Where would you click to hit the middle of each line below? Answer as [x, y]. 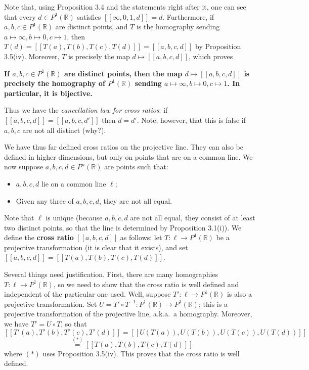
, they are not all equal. [136, 200]
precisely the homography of [55, 83]
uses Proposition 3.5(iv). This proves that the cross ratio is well [141, 353]
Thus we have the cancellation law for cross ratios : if [86, 110]
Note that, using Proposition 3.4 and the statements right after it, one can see [125, 7]
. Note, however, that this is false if [191, 120]
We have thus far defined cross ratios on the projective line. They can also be [124, 147]
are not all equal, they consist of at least [193, 218]
